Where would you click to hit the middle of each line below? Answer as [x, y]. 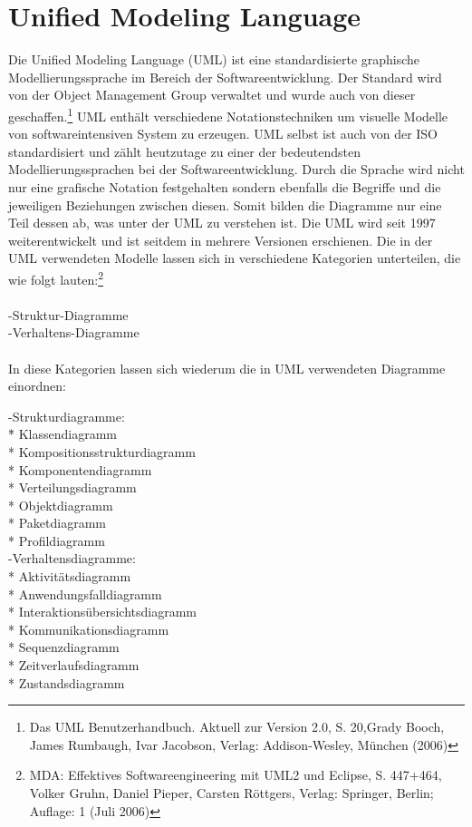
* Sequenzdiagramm [64, 647]
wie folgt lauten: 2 [56, 277]
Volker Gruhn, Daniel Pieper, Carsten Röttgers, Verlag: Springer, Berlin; [231, 793]
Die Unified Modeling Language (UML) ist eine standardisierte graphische [214, 59]
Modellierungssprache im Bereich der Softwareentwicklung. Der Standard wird [225, 77]
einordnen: [37, 386]
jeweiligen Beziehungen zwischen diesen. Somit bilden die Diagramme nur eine [225, 204]
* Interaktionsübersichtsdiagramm [103, 612]
